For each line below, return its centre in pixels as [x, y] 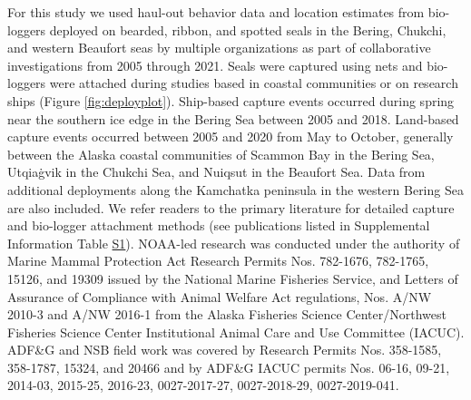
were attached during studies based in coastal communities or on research [254, 83]
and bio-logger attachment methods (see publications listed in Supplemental [219, 225]
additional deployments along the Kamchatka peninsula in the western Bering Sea [235, 189]
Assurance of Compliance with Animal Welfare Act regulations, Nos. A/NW [220, 296]
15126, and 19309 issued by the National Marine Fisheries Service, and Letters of [233, 278]
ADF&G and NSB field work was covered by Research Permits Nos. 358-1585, [225, 350]
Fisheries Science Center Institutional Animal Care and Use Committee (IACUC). [236, 332]
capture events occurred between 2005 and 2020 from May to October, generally [231, 137]
